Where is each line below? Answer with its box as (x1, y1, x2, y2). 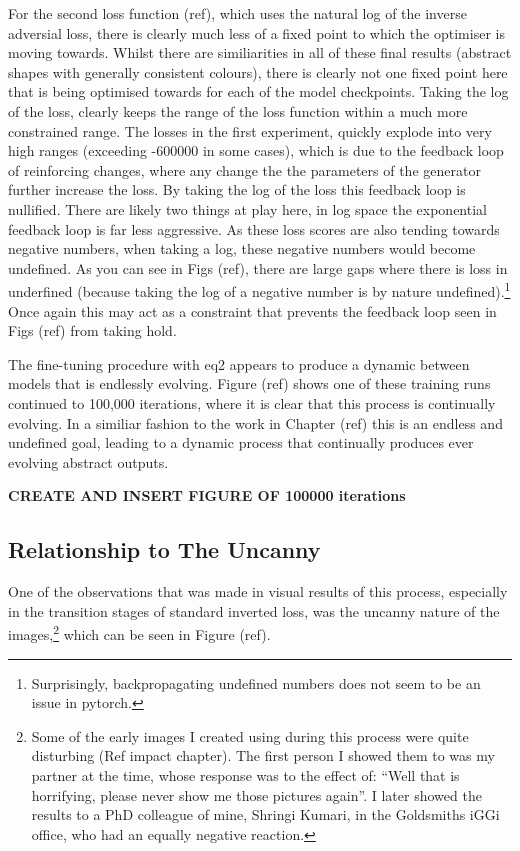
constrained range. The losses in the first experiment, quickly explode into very (8, 120, 492, 141)
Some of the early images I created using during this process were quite (31, 725, 469, 746)
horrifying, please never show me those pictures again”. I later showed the (31, 784, 482, 805)
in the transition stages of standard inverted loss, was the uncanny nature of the (8, 600, 500, 621)
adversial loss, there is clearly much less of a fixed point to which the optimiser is (8, 22, 505, 43)
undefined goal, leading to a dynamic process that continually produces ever (8, 432, 474, 453)
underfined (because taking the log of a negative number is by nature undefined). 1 (8, 278, 511, 301)
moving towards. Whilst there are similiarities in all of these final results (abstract (8, 42, 512, 63)
